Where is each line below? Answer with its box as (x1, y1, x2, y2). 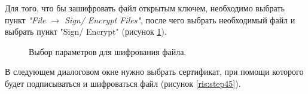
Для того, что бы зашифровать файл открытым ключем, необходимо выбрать (5, 2, 285, 14)
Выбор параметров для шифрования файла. (29, 45, 187, 57)
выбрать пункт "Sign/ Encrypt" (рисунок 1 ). (5, 25, 167, 38)
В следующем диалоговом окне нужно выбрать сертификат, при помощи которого (5, 65, 304, 78)
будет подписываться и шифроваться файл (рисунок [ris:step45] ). (5, 77, 241, 89)
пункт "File (5, 13, 46, 26)
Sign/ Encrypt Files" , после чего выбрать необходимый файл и (65, 13, 295, 26)
